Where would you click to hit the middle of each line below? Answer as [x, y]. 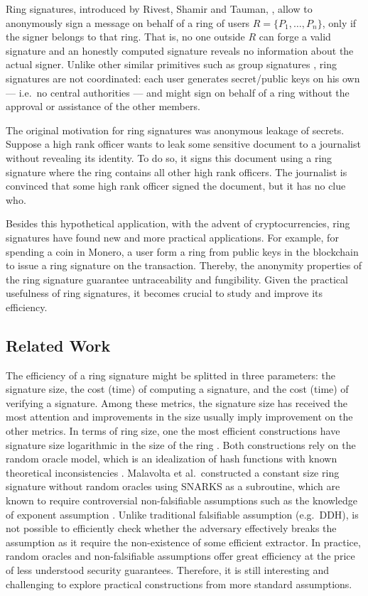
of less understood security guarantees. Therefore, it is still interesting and [168, 569]
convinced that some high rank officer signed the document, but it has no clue [176, 186]
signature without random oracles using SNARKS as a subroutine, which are [173, 486]
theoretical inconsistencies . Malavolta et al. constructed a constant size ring [173, 472]
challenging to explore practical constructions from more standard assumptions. [179, 584]
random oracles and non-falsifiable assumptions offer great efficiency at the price [180, 556]
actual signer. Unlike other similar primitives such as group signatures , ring [171, 64]
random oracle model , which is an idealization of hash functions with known [172, 459]
